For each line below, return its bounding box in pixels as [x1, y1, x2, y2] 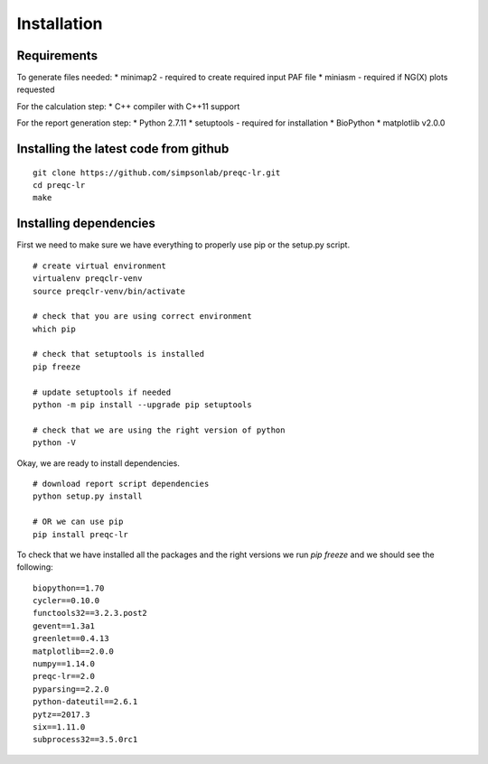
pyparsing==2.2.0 [33, 684, 109, 694]
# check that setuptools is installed [33, 349, 205, 359]
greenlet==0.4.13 [33, 633, 109, 644]
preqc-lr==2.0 [33, 671, 95, 682]
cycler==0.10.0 [33, 596, 100, 606]
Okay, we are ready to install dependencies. [16, 457, 180, 469]
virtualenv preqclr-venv [33, 274, 143, 284]
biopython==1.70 [33, 582, 105, 593]
